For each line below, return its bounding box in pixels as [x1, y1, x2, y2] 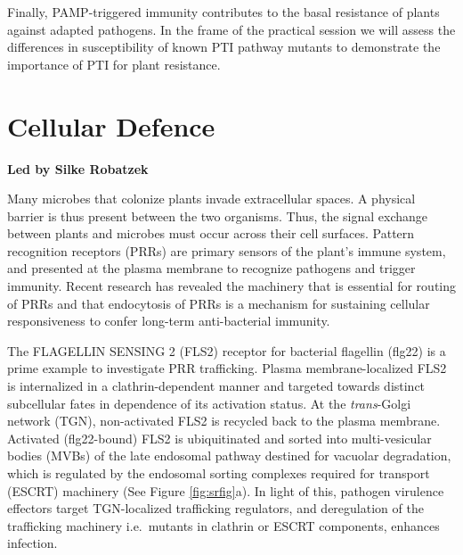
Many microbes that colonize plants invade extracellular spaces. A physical [7, 189, 416, 208]
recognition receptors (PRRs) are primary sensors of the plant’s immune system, [7, 241, 446, 260]
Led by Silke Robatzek [7, 159, 149, 178]
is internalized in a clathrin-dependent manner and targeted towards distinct [7, 377, 426, 395]
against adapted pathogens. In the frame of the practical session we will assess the [7, 20, 456, 38]
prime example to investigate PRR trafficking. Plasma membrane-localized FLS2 [7, 359, 447, 377]
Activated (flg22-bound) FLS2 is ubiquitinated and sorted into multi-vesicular [7, 428, 432, 447]
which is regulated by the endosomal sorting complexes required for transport [7, 464, 430, 482]
